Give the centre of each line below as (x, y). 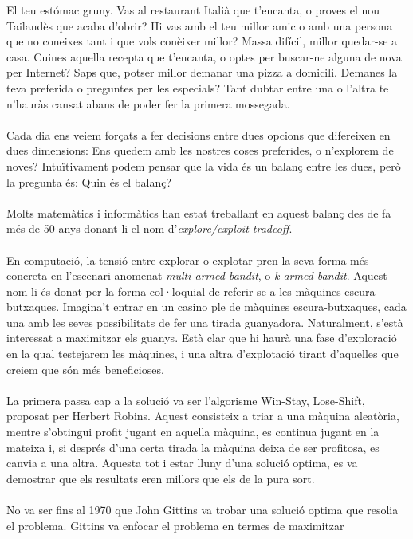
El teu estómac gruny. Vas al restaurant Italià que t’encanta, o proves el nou (193, 10)
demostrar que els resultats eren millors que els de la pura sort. (161, 478)
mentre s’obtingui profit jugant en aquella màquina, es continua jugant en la (193, 432)
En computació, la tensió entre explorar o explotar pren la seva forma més (188, 260)
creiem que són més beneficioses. (85, 369)
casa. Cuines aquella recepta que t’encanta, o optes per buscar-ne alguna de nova (204, 56)
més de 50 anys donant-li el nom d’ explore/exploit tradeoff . (149, 228)
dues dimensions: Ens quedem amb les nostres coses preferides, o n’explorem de (200, 150)
